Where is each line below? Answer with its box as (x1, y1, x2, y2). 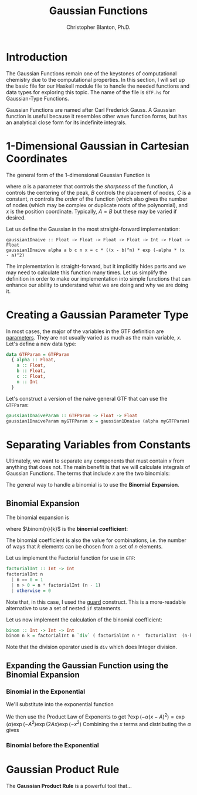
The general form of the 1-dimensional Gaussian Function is (6, 171, 151, 178)
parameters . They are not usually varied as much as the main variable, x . (6, 334, 182, 341)
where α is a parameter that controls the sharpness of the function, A (6, 182, 174, 189)
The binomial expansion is (6, 514, 69, 521)
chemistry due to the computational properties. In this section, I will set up (6, 76, 185, 83)
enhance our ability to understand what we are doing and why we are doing (6, 281, 189, 288)
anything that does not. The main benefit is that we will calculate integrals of (6, 464, 191, 471)
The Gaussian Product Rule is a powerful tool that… (6, 783, 132, 790)
